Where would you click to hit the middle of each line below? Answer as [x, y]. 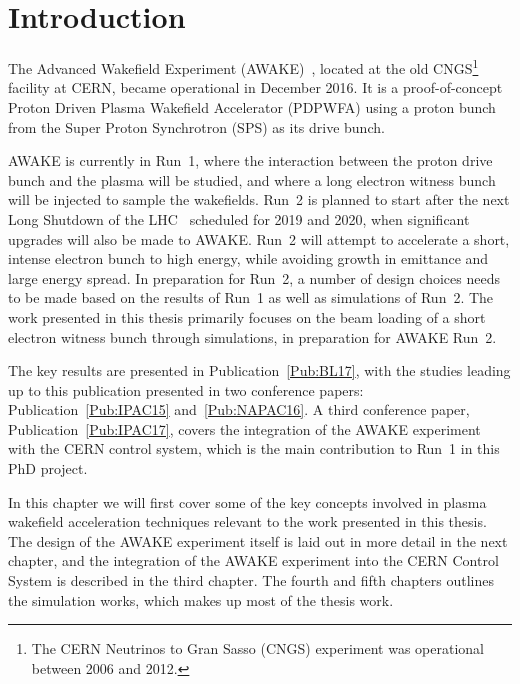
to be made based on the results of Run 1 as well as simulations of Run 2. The [251, 297]
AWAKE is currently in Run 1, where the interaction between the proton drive [250, 160]
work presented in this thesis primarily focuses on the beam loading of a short [247, 316]
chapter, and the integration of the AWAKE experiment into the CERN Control [253, 560]
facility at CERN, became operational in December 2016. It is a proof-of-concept [255, 87]
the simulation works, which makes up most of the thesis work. [201, 599]
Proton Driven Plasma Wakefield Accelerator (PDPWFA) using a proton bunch [252, 106]
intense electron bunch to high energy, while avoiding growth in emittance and [248, 258]
